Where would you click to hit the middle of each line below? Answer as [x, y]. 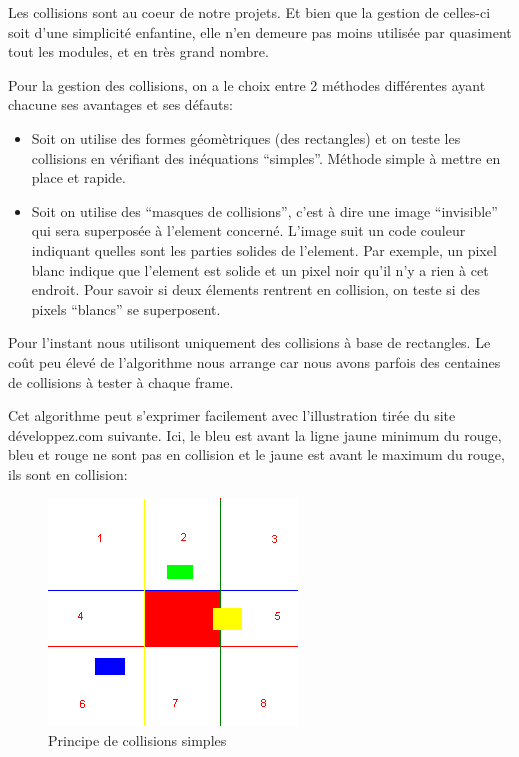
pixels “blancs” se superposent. [126, 308]
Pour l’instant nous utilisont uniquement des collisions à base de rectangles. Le [249, 342]
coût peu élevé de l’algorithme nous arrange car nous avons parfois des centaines [254, 361]
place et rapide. [78, 177]
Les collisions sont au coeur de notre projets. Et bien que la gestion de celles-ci [249, 12]
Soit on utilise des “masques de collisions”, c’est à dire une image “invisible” [264, 210]
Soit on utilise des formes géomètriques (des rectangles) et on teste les [246, 137]
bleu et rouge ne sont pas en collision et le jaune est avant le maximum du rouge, [256, 454]
